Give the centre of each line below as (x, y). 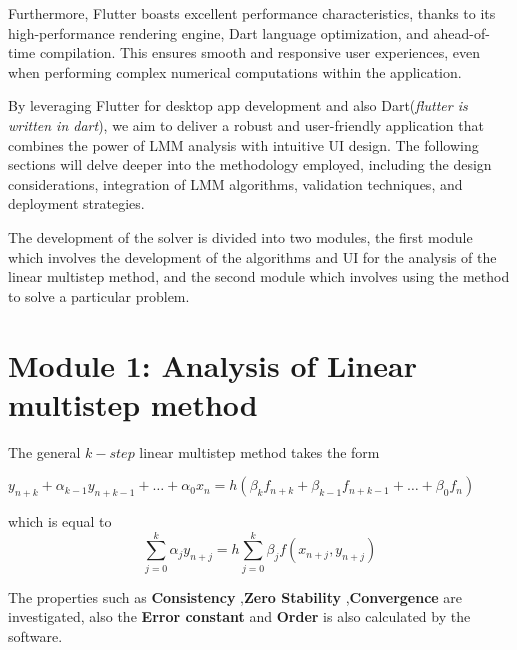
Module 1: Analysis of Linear (212, 364)
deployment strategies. (76, 203)
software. (35, 635)
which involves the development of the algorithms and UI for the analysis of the (252, 256)
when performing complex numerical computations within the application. (235, 71)
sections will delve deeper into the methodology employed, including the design (250, 164)
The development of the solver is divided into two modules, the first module (240, 236)
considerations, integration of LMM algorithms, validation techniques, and (235, 183)
